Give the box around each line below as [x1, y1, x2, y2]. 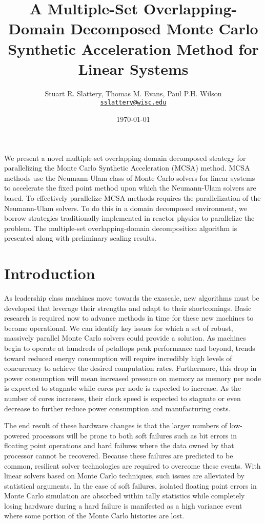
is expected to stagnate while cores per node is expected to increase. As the [4, 383, 241, 393]
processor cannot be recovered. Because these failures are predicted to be [4, 450, 233, 460]
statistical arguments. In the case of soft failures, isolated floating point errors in [4, 480, 257, 491]
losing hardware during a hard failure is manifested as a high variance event [4, 500, 242, 511]
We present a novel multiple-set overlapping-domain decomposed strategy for [4, 152, 246, 163]
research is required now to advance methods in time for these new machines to [4, 312, 254, 323]
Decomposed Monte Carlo [70, 18, 258, 39]
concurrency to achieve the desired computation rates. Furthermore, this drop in [4, 363, 257, 373]
